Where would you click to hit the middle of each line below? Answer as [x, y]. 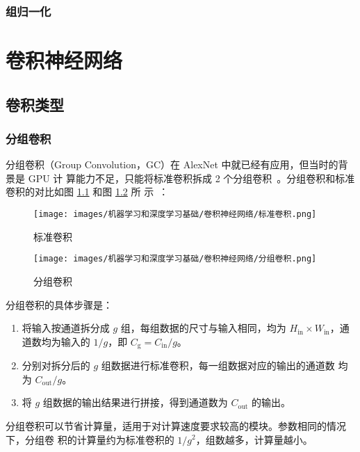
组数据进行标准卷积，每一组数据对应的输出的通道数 [218, 365]
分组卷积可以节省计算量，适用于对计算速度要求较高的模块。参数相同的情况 [176, 425]
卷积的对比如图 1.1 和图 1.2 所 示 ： [87, 192]
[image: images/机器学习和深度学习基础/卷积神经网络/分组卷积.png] [175, 259]
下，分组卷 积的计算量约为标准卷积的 [90, 439]
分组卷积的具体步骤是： [59, 304]
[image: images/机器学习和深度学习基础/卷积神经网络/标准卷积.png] [175, 214]
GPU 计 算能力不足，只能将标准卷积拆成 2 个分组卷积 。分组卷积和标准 [191, 178]
